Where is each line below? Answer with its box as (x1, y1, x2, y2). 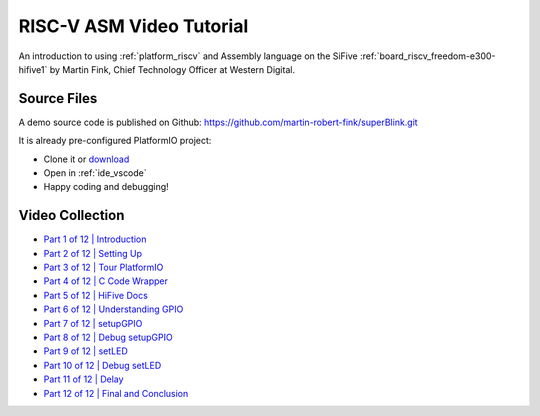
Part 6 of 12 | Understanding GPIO (43, 303, 184, 315)
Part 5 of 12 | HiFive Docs (43, 289, 149, 301)
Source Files (18, 90, 98, 107)
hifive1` (18, 63, 48, 75)
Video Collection (18, 207, 125, 224)
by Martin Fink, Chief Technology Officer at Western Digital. (49, 63, 295, 75)
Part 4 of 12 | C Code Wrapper (43, 275, 169, 287)
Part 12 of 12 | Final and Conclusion (43, 387, 189, 399)
